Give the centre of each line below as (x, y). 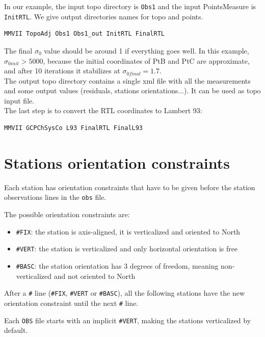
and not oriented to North (95, 276)
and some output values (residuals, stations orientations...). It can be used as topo (132, 90)
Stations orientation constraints (117, 162)
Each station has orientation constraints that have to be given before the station (130, 187)
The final (18, 50)
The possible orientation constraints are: (67, 214)
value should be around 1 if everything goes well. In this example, (147, 50)
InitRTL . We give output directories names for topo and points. (104, 16)
